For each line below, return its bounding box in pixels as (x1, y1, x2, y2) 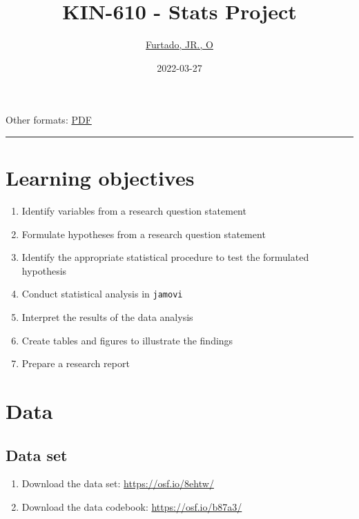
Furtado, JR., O (146, 37, 213, 52)
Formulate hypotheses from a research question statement (21, 226, 266, 241)
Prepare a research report (21, 356, 130, 371)
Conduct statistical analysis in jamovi (21, 286, 183, 301)
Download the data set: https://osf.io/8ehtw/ (21, 476, 214, 491)
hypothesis (21, 263, 67, 277)
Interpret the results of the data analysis (21, 310, 193, 324)
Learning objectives (6, 164, 195, 192)
